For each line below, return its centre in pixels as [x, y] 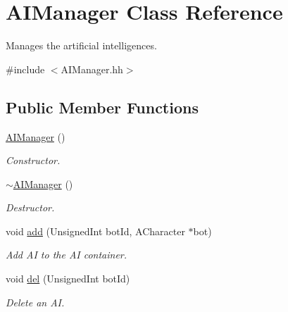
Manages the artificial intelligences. [81, 45]
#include [25, 69]
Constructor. [33, 160]
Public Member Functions [102, 107]
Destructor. [30, 207]
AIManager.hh [92, 69]
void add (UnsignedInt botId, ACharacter [95, 231]
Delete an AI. [35, 302]
